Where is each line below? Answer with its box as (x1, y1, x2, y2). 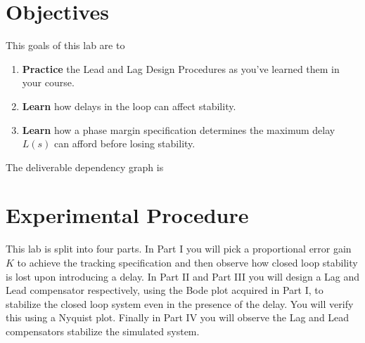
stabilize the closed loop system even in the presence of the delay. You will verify (6, 296, 354, 311)
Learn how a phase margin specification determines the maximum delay (22, 122, 335, 137)
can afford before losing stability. (54, 136, 196, 151)
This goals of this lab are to (6, 38, 125, 53)
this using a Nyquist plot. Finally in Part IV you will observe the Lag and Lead (6, 310, 350, 325)
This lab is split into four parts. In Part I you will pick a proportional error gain (6, 241, 352, 256)
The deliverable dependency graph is (6, 159, 164, 174)
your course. (22, 75, 75, 90)
